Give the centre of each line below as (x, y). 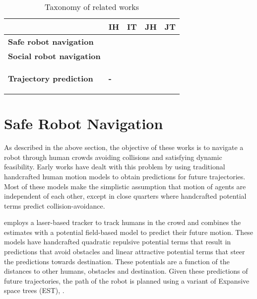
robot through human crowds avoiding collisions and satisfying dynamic (113, 157)
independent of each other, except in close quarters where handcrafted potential (125, 196)
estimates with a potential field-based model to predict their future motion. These (129, 232)
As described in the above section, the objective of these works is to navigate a (124, 147)
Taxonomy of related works (92, 7)
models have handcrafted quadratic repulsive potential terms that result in (118, 242)
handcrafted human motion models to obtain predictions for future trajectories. (125, 176)
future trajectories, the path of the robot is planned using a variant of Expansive (127, 280)
